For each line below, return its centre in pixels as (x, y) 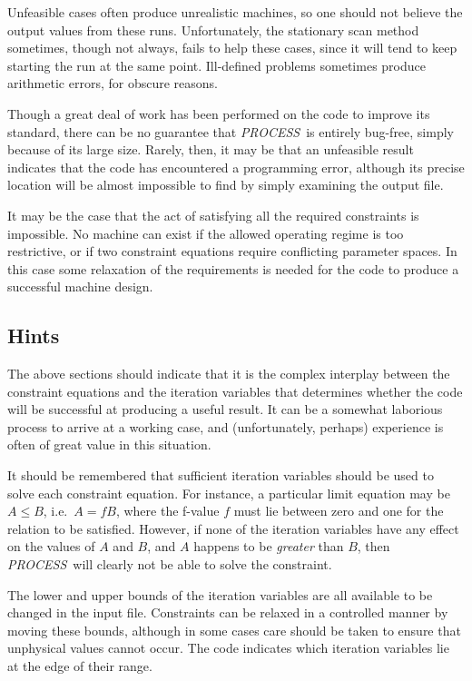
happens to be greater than (269, 546)
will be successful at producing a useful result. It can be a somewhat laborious (225, 409)
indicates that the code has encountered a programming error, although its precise (236, 167)
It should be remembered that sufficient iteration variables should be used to (221, 475)
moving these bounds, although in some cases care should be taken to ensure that (234, 630)
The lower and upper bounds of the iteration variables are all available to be (220, 594)
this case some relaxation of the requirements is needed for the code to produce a (233, 268)
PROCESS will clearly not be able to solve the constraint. (170, 564)
